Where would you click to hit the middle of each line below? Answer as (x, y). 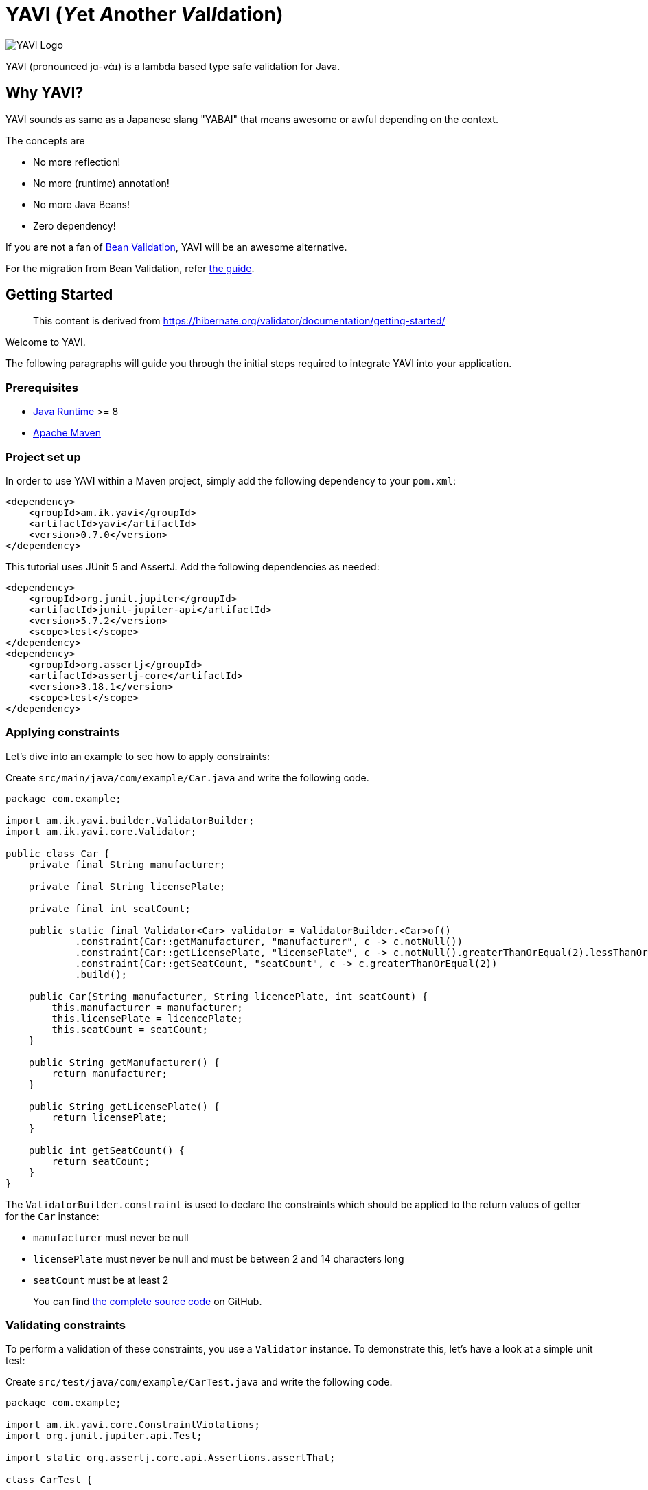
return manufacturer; (110, 1073)
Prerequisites (42, 387)
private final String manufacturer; (127, 864)
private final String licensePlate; (127, 886)
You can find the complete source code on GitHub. (148, 1301)
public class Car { (58, 853)
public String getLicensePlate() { (124, 1106)
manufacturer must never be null (111, 1237)
